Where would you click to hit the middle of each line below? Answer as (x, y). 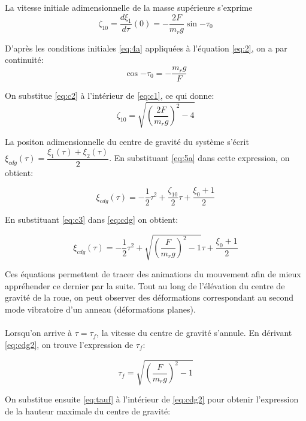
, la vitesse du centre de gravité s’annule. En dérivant (194, 333)
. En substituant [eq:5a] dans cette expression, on (199, 158)
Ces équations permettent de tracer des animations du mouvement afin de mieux (153, 274)
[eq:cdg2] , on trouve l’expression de (69, 344)
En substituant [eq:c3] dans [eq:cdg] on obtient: (92, 219)
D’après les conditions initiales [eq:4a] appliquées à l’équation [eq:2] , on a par (146, 48)
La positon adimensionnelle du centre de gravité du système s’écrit (127, 142)
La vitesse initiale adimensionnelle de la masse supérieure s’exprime (129, 7)
